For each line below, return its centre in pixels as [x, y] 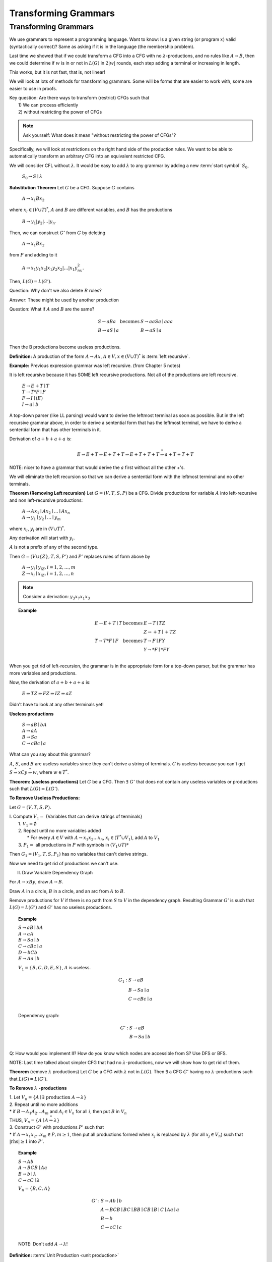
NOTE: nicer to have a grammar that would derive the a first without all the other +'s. [97, 467]
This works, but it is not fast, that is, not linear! [57, 72]
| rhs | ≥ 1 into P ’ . [27, 1141]
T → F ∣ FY [155, 641]
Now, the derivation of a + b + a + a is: [50, 682]
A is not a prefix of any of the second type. [54, 547]
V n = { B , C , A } [34, 1189]
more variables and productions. [43, 673]
